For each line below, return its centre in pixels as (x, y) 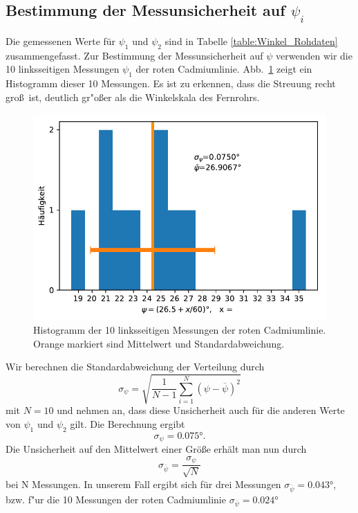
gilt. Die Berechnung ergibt (128, 424)
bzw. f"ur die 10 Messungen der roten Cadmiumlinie (116, 499)
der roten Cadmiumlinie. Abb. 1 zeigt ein (224, 69)
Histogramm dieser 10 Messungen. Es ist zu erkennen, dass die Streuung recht (171, 83)
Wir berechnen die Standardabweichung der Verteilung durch (135, 367)
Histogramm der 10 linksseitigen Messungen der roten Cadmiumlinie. (180, 330)
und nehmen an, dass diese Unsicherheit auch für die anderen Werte (201, 410)
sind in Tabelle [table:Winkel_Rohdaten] (251, 41)
